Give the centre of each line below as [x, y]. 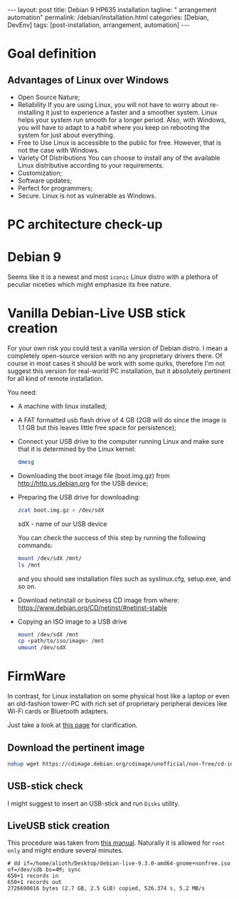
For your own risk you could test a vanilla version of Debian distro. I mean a [118, 348]
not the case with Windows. [58, 150]
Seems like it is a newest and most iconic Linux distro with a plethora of [113, 277]
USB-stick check [45, 786]
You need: [22, 392]
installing [31, 112]
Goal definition [52, 54]
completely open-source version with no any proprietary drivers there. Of [115, 356]
